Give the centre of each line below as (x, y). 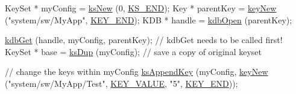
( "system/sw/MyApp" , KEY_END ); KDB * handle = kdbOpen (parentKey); (149, 19)
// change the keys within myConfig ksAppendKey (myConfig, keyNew (137, 72)
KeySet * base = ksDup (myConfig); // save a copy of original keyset (133, 51)
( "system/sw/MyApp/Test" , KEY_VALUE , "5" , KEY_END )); (121, 83)
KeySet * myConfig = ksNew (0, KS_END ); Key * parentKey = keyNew (141, 8)
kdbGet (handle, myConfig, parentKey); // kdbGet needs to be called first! (144, 40)
